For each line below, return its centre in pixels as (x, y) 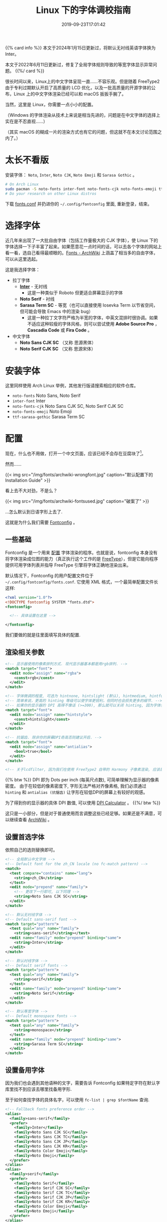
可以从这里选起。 (23, 259)
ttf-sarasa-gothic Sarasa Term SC (48, 417)
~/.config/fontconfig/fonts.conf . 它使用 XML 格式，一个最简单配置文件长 (82, 582)
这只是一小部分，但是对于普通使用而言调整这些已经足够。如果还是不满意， (81, 814)
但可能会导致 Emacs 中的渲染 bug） (56, 312)
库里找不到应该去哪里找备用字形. (39, 1089)
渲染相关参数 (25, 652)
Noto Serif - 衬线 (37, 299)
